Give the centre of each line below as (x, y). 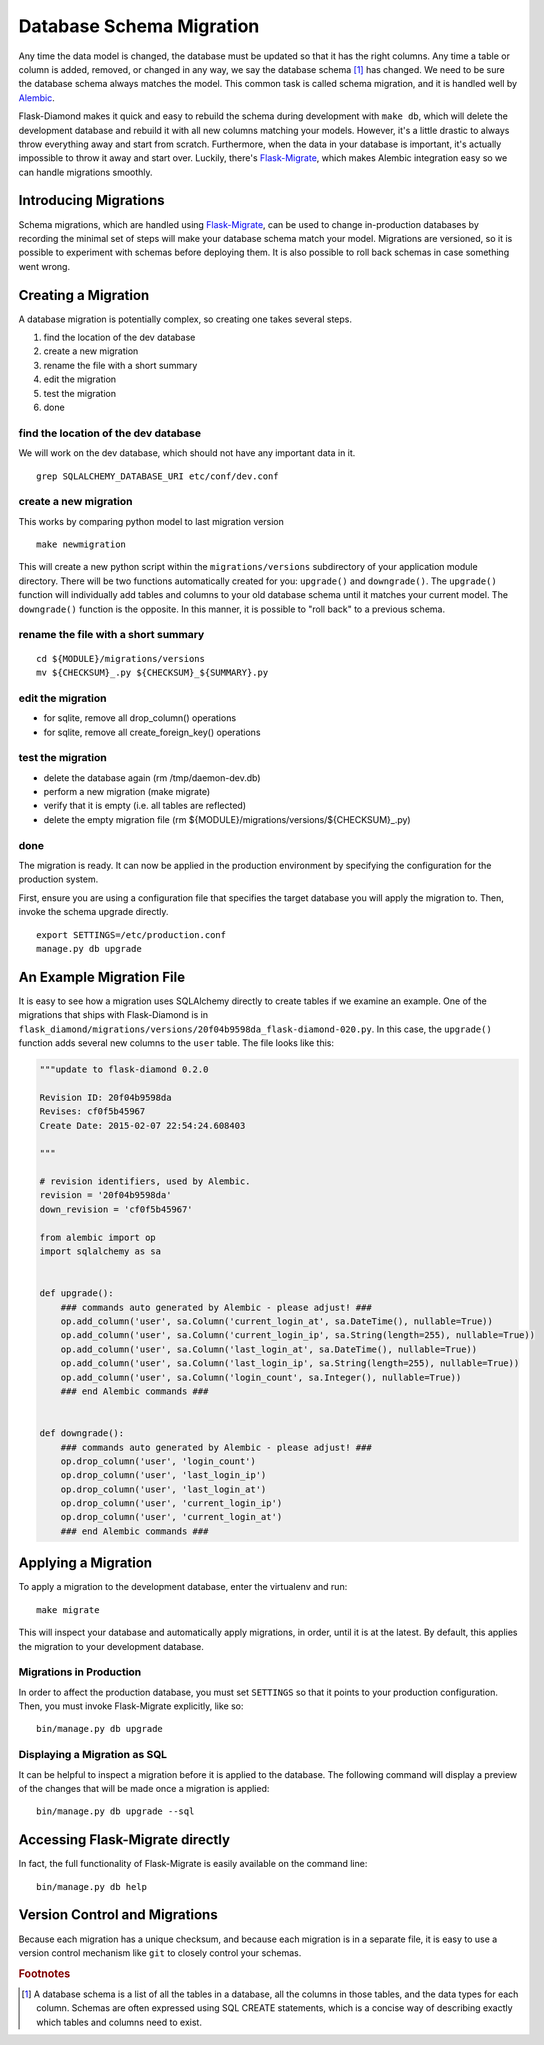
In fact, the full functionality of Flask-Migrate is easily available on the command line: (193, 1864)
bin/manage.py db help (92, 1886)
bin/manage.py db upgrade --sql (115, 1811)
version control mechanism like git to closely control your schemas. (160, 1952)
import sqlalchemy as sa (100, 1251)
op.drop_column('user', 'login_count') (158, 1461)
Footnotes (44, 1973)
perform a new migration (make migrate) (127, 792)
